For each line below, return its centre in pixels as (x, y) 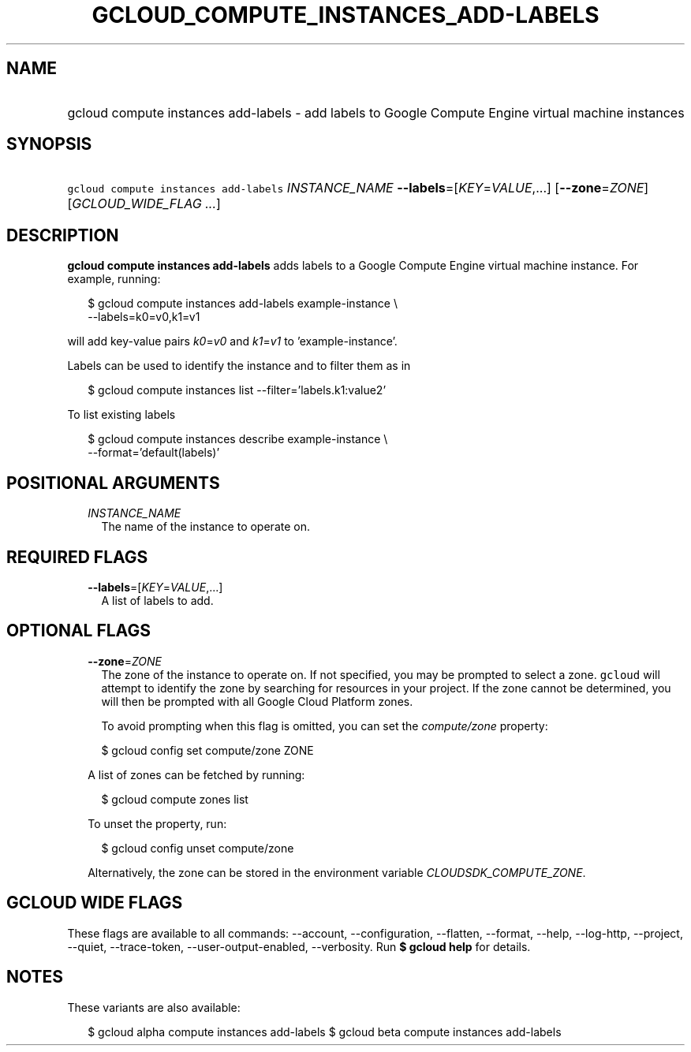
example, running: (114, 279)
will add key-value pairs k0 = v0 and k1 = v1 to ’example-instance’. (232, 341)
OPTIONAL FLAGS (78, 631)
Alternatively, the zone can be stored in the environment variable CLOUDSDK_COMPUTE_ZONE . (337, 872)
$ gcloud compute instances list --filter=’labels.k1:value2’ (237, 390)
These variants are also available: (154, 1007)
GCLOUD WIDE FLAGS (95, 903)
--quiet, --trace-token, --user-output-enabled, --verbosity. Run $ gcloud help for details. (299, 946)
